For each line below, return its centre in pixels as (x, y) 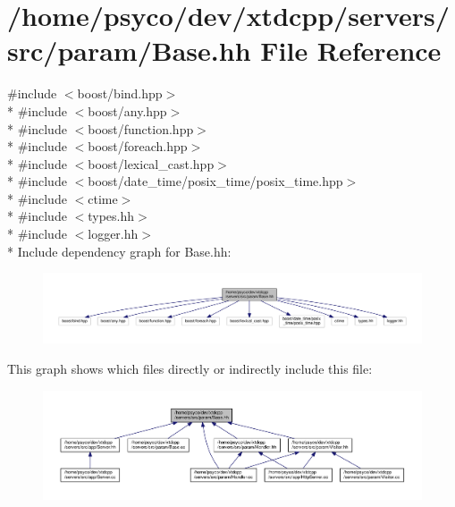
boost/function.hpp (141, 128)
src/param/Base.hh (129, 51)
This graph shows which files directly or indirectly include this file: (190, 368)
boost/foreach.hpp (138, 146)
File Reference (351, 51)
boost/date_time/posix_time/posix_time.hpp (215, 181)
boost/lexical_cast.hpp (151, 163)
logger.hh (113, 234)
